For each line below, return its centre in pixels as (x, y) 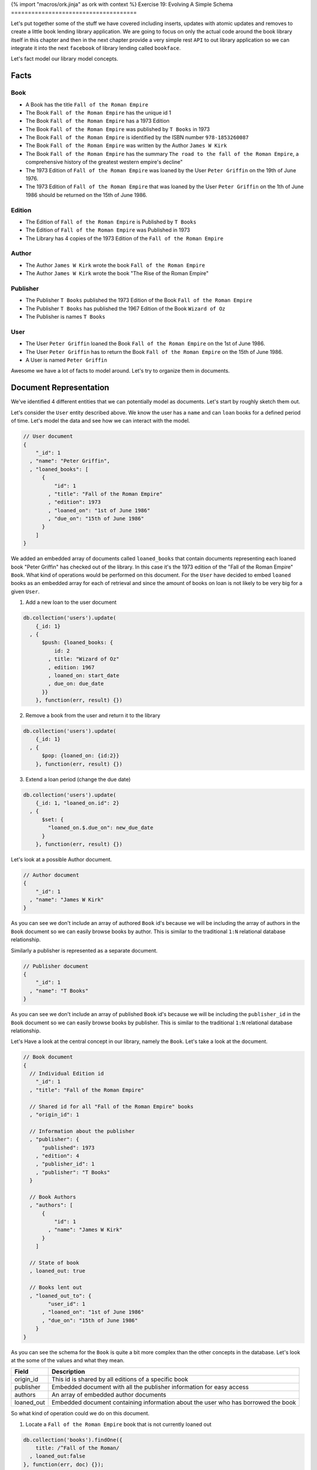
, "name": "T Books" (59, 990)
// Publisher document (56, 966)
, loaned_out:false (58, 1456)
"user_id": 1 (67, 1304)
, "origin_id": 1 (54, 1115)
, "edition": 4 (57, 1156)
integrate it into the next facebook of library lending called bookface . (96, 48)
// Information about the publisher (82, 1131)
